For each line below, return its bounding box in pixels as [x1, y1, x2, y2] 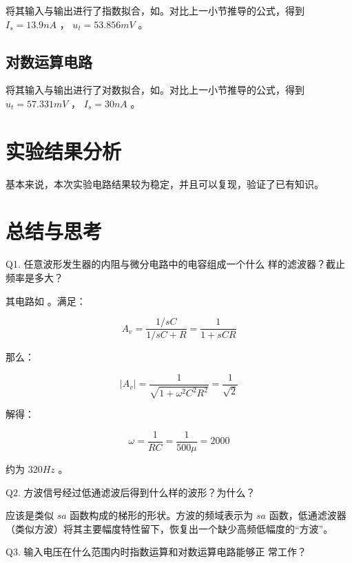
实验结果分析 [6, 136, 122, 164]
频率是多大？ [6, 270, 63, 285]
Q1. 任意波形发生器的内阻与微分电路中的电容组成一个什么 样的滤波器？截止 [6, 257, 346, 271]
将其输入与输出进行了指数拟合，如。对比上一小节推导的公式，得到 [6, 3, 304, 17]
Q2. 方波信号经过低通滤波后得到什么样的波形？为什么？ [6, 485, 256, 499]
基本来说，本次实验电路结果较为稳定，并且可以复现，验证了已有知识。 [6, 176, 324, 191]
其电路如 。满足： [6, 293, 86, 308]
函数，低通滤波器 [269, 508, 346, 522]
